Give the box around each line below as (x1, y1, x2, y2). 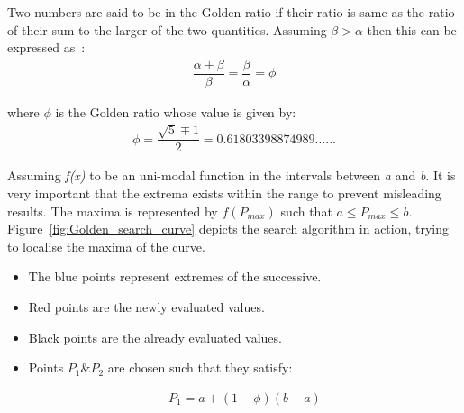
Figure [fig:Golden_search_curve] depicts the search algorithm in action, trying (7, 219, 450, 238)
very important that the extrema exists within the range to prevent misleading (7, 183, 441, 202)
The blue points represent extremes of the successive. (28, 267, 322, 286)
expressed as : (7, 38, 86, 57)
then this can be (367, 20, 457, 39)
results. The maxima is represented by (7, 201, 218, 220)
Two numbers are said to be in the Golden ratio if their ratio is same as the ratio (7, 3, 455, 21)
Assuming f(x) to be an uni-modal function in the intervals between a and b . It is (7, 166, 456, 185)
